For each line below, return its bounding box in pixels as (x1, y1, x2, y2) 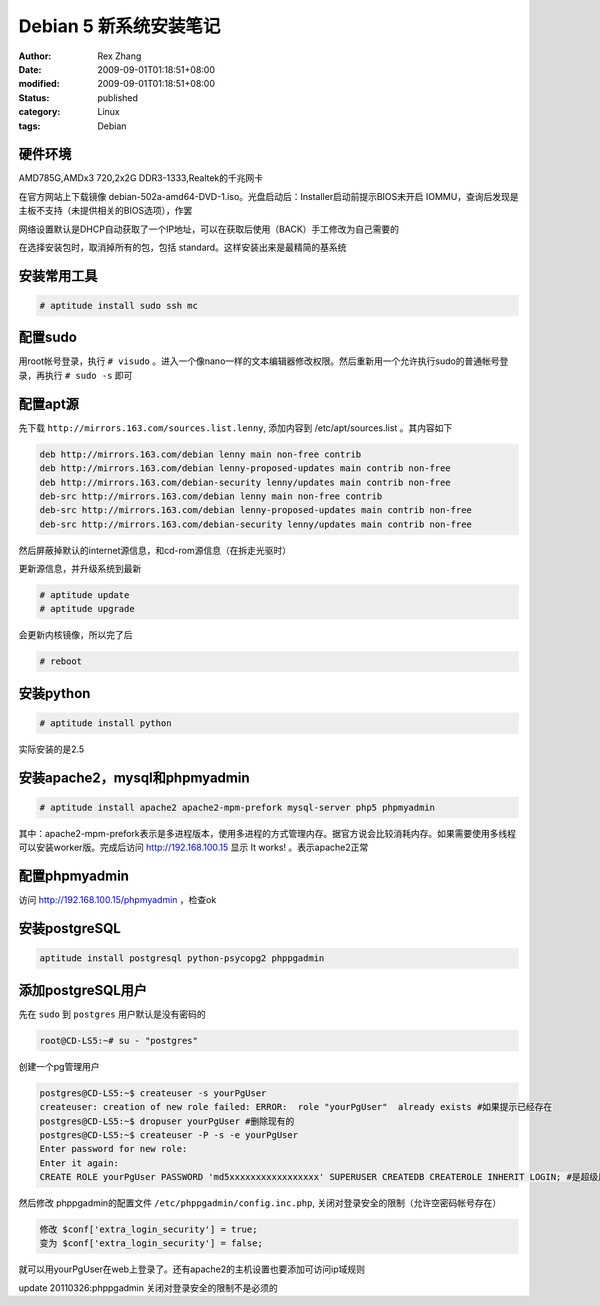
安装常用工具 (18, 267, 98, 284)
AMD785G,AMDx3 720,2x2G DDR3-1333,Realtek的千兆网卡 (18, 172, 264, 184)
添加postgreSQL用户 (18, 981, 148, 999)
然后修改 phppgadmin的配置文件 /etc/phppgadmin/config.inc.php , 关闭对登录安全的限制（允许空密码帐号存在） (18, 1197, 502, 1209)
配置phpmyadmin (18, 868, 130, 885)
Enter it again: (39, 1157, 120, 1169)
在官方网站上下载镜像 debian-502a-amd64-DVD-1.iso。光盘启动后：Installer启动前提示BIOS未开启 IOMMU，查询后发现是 (18, 190, 519, 202)
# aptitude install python (39, 718, 172, 729)
